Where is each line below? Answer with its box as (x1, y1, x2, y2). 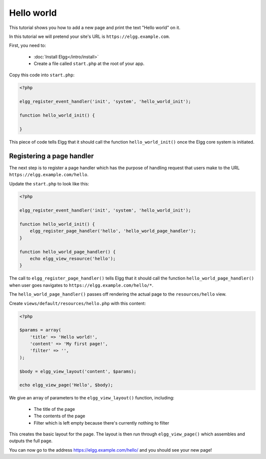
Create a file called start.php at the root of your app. (33, 61, 145, 66)
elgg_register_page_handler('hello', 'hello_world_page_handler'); (30, 228, 197, 234)
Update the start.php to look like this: (9, 181, 90, 186)
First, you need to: (9, 42, 46, 49)
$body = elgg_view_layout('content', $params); (19, 368, 136, 374)
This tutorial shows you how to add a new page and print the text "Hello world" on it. (9, 25, 181, 31)
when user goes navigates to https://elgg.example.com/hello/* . (9, 282, 154, 288)
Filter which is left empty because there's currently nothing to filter (33, 420, 169, 426)
